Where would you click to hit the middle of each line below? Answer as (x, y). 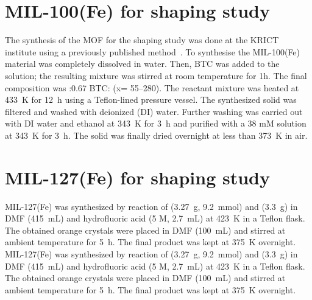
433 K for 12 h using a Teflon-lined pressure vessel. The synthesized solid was (151, 99)
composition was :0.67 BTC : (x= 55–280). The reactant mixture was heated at (152, 87)
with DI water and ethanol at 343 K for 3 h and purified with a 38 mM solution (156, 123)
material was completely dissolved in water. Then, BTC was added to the (142, 64)
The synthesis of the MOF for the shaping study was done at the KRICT (142, 40)
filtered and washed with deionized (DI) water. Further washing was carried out (154, 111)
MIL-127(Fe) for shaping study (138, 177)
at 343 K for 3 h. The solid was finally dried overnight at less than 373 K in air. (156, 135)
